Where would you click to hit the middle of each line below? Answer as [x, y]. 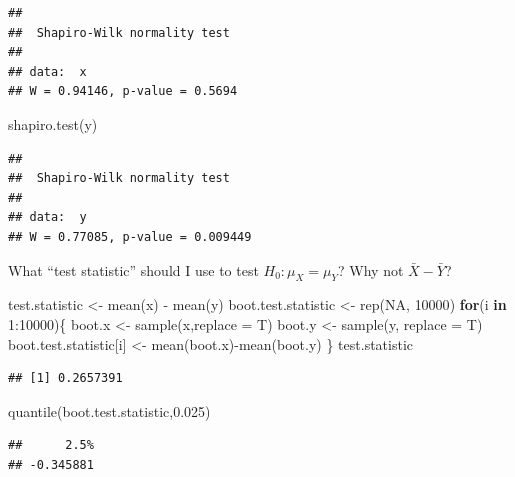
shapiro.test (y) [53, 123]
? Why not [371, 269]
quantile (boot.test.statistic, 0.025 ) [109, 410]
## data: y [47, 217]
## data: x [47, 71]
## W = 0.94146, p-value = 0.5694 [123, 91]
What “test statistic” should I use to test [133, 269]
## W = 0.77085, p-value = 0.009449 [130, 236]
